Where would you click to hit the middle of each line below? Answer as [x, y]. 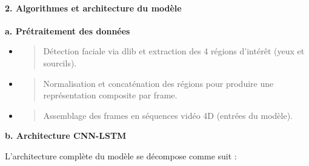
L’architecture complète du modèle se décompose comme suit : [121, 155]
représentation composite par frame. [110, 95]
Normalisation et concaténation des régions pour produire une [158, 83]
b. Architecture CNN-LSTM [66, 136]
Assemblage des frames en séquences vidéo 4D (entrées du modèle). [168, 115]
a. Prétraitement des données [68, 30]
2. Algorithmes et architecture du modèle [93, 8]
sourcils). [60, 62]
